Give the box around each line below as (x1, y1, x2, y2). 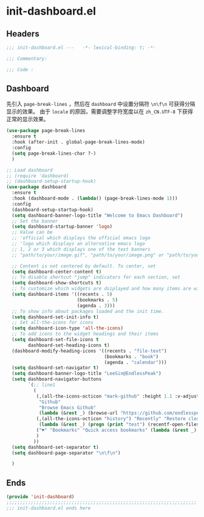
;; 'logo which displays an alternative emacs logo (12, 241, 146, 247)
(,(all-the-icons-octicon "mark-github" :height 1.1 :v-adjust (36, 393, 200, 399)
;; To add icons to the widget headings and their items (12, 331, 159, 337)
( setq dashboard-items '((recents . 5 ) (12, 291, 113, 298)
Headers (6, 29, 39, 39)
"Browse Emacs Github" (38, 404, 97, 410)
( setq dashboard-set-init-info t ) (12, 314, 99, 320)
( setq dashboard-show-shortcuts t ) (12, 280, 102, 286)
